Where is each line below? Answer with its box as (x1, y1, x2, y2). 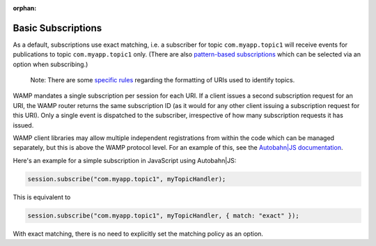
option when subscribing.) (13, 60, 88, 68)
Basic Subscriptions (13, 22, 102, 34)
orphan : (13, 4, 37, 12)
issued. (13, 121, 34, 129)
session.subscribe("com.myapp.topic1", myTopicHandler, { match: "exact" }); (27, 211, 299, 220)
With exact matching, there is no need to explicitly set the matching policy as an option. (13, 229, 264, 238)
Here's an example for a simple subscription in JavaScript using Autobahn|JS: (13, 156, 237, 164)
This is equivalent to (13, 192, 71, 201)
